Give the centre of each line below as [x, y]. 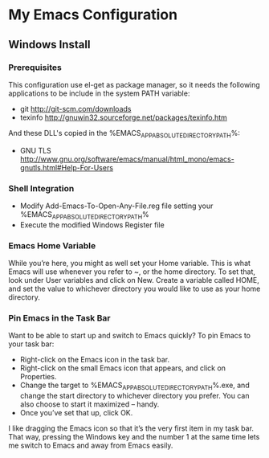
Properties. [38, 377]
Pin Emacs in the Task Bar [59, 317]
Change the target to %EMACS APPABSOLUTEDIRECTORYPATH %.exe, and [135, 386]
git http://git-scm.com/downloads [75, 108]
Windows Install [49, 45]
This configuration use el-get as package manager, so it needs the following [134, 84]
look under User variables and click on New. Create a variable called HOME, [134, 280]
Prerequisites [35, 67]
